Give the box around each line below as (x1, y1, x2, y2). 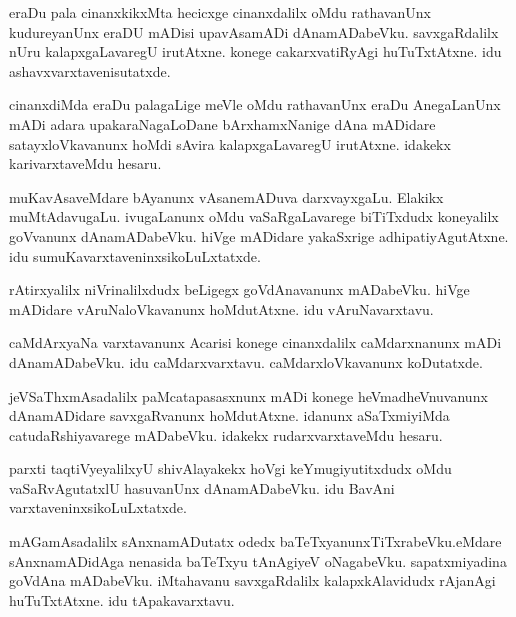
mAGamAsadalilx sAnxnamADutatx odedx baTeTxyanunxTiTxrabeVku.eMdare (9, 531, 502, 552)
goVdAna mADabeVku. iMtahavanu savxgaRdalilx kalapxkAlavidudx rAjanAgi (9, 570, 496, 591)
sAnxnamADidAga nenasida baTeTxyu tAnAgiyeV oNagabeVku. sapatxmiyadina (9, 550, 507, 571)
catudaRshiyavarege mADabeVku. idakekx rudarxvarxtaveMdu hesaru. (9, 424, 443, 445)
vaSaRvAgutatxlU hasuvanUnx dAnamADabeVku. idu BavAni (9, 477, 395, 498)
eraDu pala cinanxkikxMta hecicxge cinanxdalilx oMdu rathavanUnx (9, 2, 431, 22)
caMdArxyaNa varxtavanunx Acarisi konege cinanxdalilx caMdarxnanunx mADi (9, 332, 502, 353)
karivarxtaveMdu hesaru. (9, 153, 162, 174)
